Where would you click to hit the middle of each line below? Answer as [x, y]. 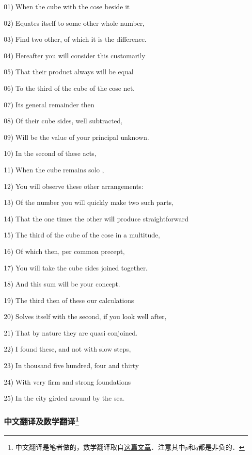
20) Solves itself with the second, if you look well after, [85, 316]
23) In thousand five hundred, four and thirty [71, 365]
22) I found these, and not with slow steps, [68, 349]
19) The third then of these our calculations [69, 300]
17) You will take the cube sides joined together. [76, 267]
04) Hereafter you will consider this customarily [75, 55]
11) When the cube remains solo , [54, 169]
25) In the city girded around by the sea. [64, 398]
